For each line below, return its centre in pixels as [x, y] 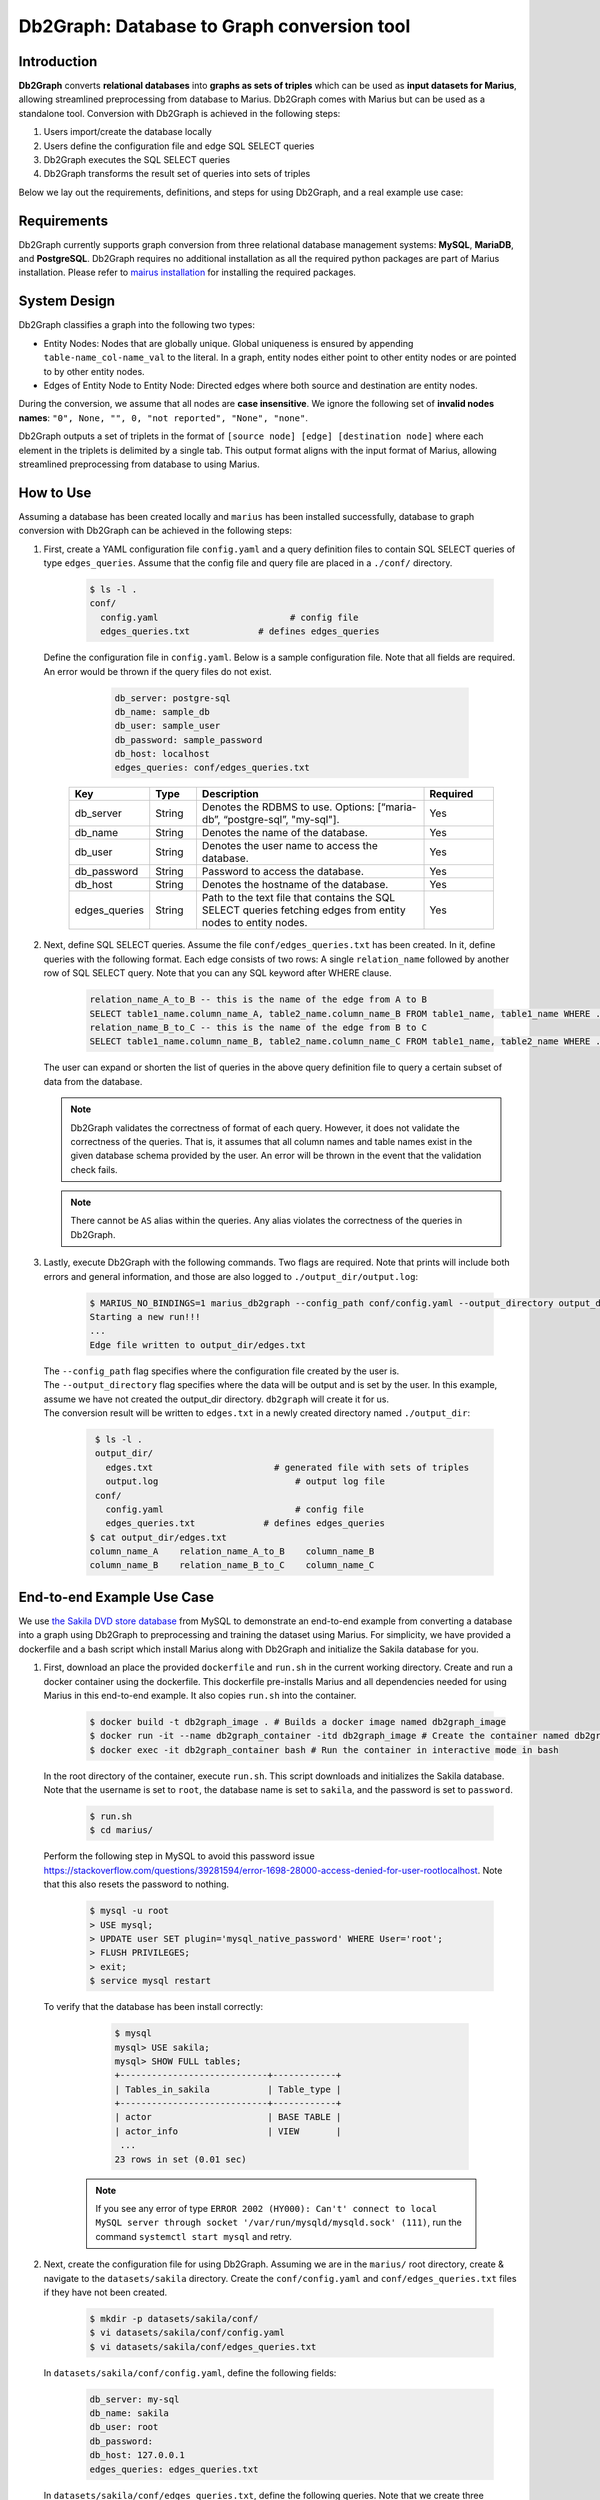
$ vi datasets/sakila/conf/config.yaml [187, 2333]
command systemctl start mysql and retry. [193, 2236]
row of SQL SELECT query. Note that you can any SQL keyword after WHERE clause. [217, 973]
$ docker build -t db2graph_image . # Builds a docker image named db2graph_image [298, 1721]
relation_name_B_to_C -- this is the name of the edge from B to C [258, 1027]
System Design [66, 301]
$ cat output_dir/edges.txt [158, 1537]
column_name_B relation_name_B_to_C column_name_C [232, 1565]
